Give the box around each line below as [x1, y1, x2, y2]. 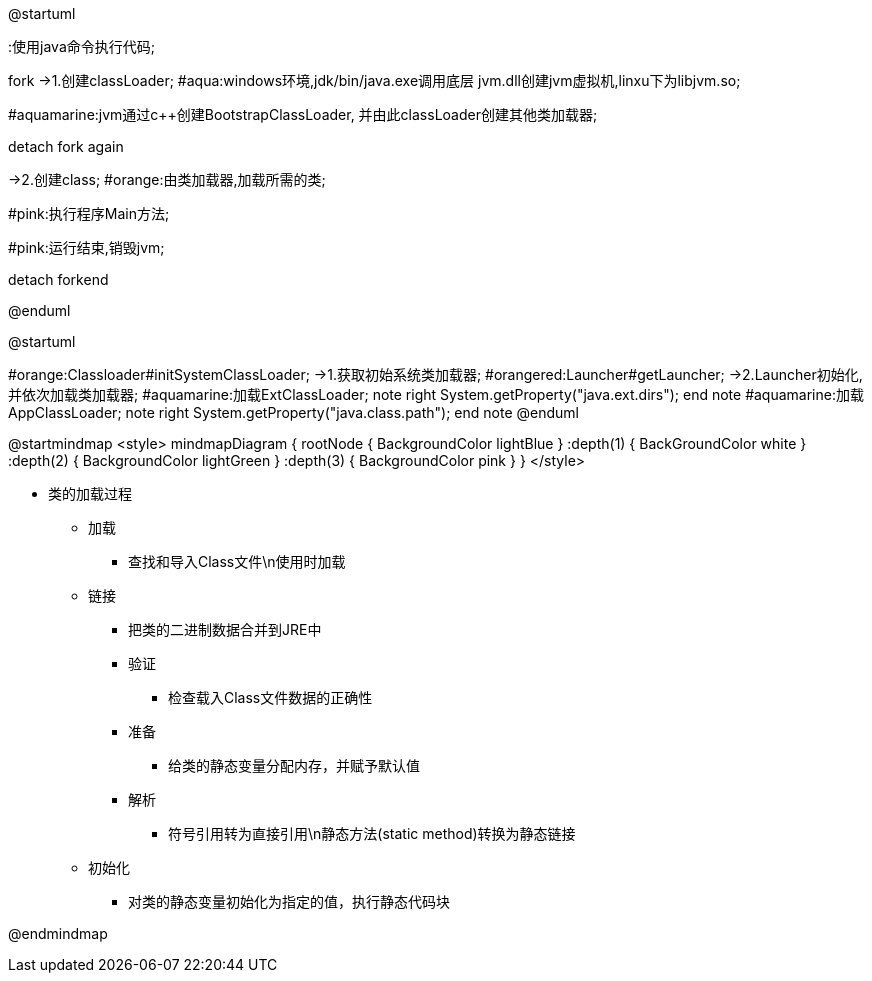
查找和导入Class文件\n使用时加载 [128, 553, 346, 570]
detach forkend [8, 271, 109, 288]
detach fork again [8, 138, 124, 155]
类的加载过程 [48, 485, 132, 502]
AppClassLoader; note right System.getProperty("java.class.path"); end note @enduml [8, 404, 579, 421]
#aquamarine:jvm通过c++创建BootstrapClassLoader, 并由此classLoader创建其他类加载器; [8, 106, 598, 123]
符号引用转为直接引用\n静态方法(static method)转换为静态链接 [168, 825, 576, 842]
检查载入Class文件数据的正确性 [168, 689, 373, 706]
